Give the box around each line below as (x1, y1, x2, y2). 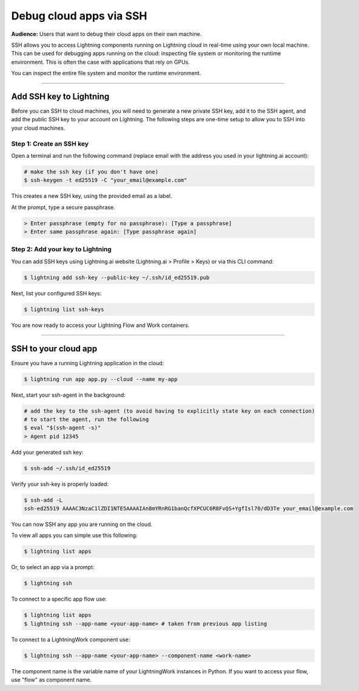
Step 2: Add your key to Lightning (11, 245, 112, 254)
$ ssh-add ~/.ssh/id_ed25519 (24, 465, 111, 471)
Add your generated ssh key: (11, 448, 84, 456)
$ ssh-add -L (24, 496, 63, 504)
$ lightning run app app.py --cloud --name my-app (24, 376, 178, 382)
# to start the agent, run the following (24, 416, 149, 423)
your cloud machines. (11, 124, 65, 132)
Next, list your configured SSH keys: (11, 289, 102, 297)
